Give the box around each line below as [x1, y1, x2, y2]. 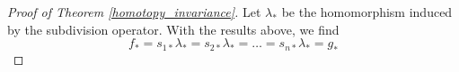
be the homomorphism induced [281, 3, 453, 20]
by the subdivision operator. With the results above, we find [7, 20, 340, 38]
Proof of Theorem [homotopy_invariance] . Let [7, 3, 261, 20]
